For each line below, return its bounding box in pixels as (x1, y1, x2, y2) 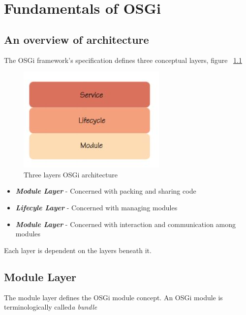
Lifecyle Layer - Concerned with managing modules (15, 202, 178, 212)
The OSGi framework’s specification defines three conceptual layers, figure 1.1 (4, 55, 242, 65)
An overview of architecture (4, 31, 149, 47)
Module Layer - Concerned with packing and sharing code (15, 186, 196, 196)
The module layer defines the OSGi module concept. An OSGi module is (4, 292, 223, 302)
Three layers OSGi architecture (24, 169, 118, 179)
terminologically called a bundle (4, 302, 97, 312)
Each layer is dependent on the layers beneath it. (4, 245, 152, 255)
